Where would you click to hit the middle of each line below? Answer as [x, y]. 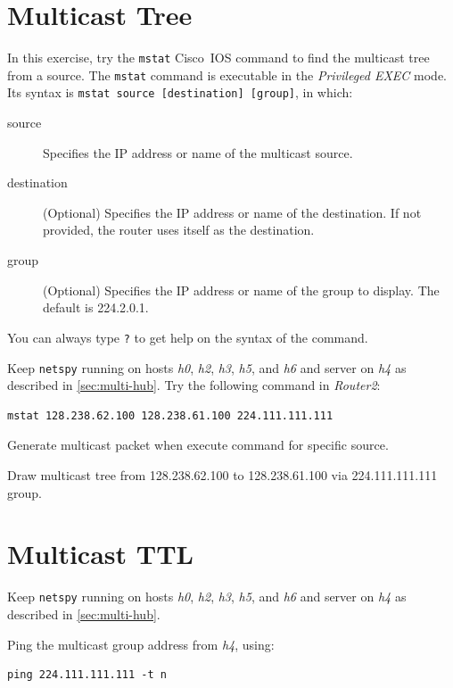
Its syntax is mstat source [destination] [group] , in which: [180, 92]
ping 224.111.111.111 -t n [87, 675]
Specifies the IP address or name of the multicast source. [198, 152]
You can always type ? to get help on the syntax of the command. [188, 337]
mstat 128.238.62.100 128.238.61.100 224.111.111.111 [170, 415]
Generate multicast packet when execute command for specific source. [198, 445]
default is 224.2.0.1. [96, 307]
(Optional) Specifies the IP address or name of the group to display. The [241, 290]
